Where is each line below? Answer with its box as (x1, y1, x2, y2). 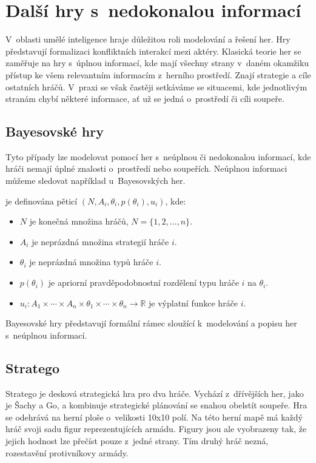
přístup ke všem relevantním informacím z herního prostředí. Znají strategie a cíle (5, 68, 311, 81)
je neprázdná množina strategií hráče (32, 235, 169, 248)
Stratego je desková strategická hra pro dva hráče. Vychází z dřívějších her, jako (5, 387, 304, 399)
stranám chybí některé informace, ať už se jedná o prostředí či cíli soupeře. (5, 92, 284, 105)
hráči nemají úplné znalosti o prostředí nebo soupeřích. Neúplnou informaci (5, 162, 287, 175)
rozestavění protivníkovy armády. (5, 446, 129, 459)
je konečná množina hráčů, (29, 215, 129, 228)
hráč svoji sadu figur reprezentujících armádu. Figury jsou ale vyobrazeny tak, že (5, 422, 307, 435)
